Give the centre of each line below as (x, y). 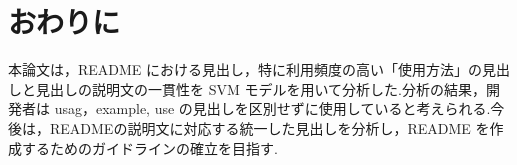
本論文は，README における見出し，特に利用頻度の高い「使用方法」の (245, 69)
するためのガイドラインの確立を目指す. (149, 147)
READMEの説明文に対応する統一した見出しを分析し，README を (269, 127)
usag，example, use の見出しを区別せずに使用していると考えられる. (272, 108)
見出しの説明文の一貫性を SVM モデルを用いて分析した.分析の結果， (260, 88)
